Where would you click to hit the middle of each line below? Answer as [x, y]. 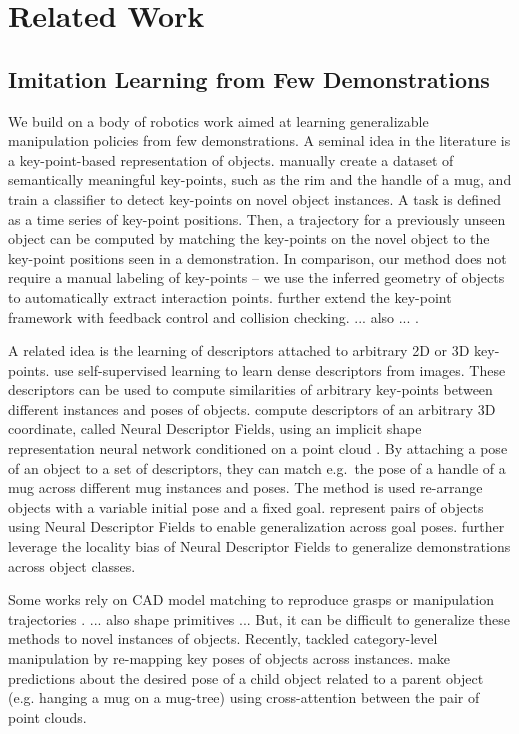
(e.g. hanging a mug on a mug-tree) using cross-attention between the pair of [244, 697]
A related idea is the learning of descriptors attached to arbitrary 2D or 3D [239, 350]
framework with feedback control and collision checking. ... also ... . [213, 316]
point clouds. [47, 716]
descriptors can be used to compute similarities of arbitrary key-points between [250, 389]
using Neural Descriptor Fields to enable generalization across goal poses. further [256, 526]
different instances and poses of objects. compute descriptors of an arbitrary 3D [252, 408]
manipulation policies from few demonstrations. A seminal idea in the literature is [259, 140]
